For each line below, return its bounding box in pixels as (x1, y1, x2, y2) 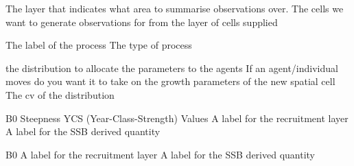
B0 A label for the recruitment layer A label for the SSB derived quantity (5, 147, 315, 161)
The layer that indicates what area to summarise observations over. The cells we (5, 1, 344, 15)
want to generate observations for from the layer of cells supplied (5, 14, 278, 29)
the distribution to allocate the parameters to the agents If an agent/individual (5, 60, 338, 75)
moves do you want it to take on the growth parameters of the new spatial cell (5, 74, 335, 88)
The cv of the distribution (5, 87, 115, 102)
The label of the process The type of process (5, 38, 192, 52)
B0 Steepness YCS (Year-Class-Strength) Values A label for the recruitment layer (5, 110, 349, 125)
